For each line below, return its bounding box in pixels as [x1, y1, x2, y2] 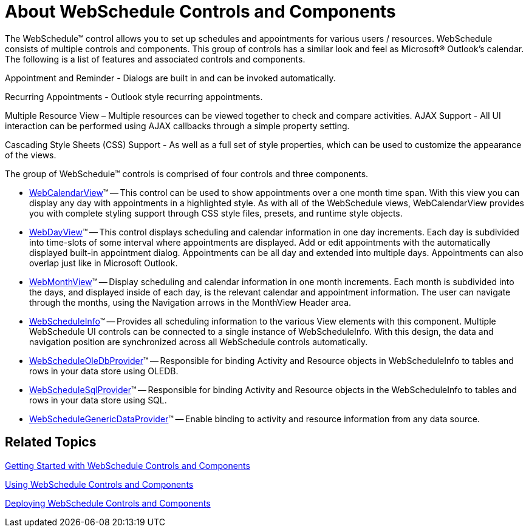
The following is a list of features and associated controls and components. [5, 53, 305, 64]
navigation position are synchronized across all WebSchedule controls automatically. [29, 336, 368, 347]
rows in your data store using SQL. [29, 394, 167, 405]
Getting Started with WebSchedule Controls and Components [5, 460, 250, 471]
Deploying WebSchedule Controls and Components [5, 497, 211, 508]
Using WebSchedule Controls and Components [5, 479, 194, 490]
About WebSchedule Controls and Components [5, 1, 396, 22]
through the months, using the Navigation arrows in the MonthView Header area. [29, 297, 352, 308]
